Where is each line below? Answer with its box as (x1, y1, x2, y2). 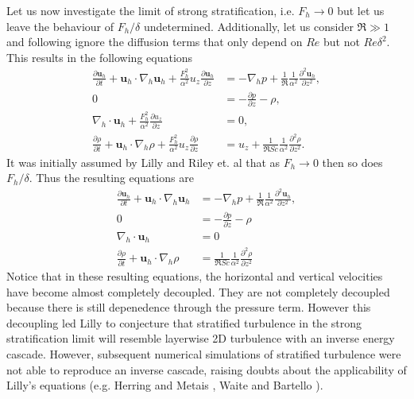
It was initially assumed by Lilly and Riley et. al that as (6, 153, 281, 170)
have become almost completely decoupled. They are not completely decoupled (6, 283, 390, 300)
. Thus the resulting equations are (29, 169, 194, 186)
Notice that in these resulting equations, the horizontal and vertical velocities (6, 268, 383, 285)
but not (323, 33, 360, 50)
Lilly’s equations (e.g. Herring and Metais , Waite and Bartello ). (6, 377, 323, 393)
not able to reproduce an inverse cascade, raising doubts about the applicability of (6, 361, 407, 378)
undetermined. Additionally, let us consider (143, 17, 354, 34)
